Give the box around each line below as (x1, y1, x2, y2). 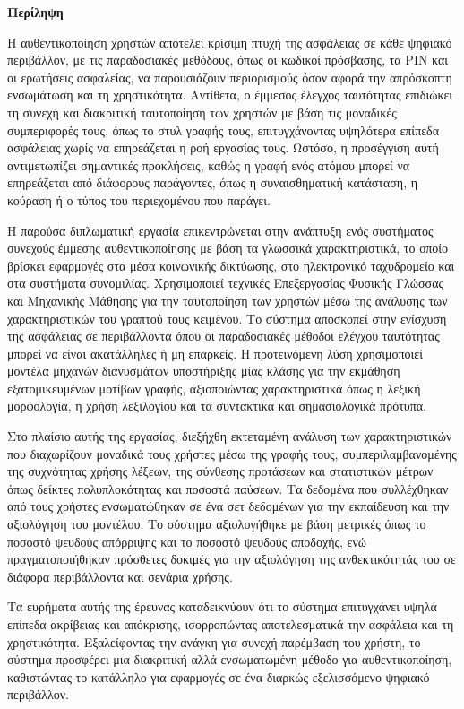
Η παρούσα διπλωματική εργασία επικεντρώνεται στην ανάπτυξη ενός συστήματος (7, 220, 434, 239)
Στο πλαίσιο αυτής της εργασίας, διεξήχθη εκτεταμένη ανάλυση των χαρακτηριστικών (7, 427, 452, 445)
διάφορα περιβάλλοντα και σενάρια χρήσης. (7, 566, 233, 585)
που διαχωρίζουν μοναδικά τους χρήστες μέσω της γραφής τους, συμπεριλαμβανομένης (7, 444, 457, 463)
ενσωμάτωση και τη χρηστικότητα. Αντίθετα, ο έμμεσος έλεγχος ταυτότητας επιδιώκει (7, 85, 453, 104)
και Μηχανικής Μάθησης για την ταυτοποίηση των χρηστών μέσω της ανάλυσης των (7, 290, 448, 309)
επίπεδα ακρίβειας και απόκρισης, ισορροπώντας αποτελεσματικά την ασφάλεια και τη (7, 615, 454, 633)
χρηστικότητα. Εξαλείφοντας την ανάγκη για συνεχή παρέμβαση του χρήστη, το (7, 632, 421, 651)
